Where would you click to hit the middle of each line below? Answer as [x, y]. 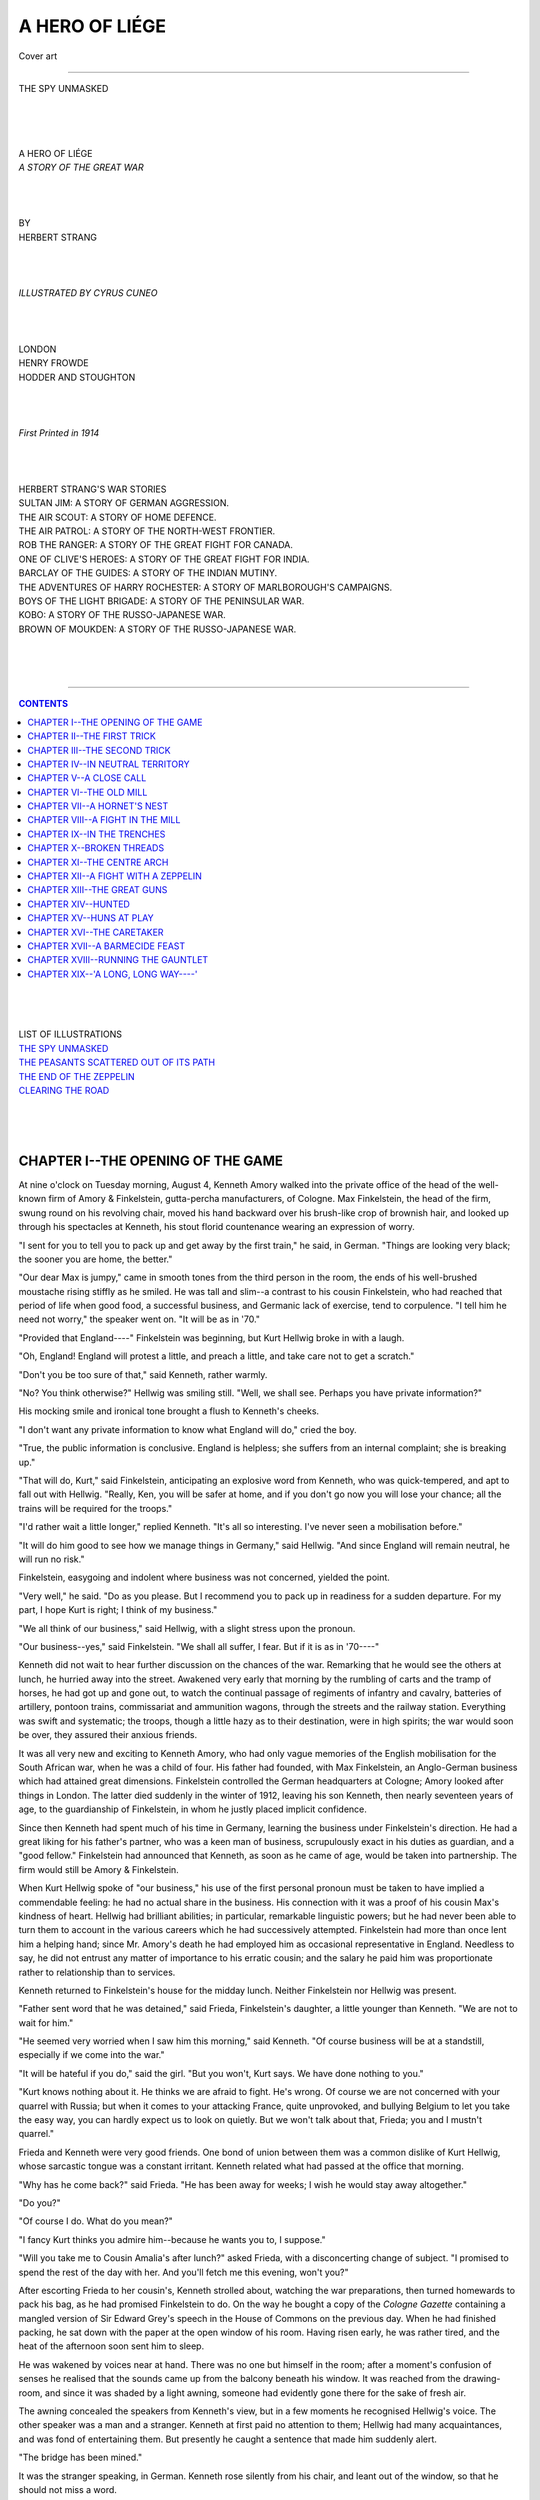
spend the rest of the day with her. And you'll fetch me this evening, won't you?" [183, 2272]
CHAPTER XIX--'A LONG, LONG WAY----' [112, 974]
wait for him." [46, 2022]
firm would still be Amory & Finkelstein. [98, 1869]
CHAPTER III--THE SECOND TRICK [99, 750]
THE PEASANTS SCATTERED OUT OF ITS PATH [116, 1062]
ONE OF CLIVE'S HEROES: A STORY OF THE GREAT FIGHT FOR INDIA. [164, 559]
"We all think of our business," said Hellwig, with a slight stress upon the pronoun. [187, 1628]
